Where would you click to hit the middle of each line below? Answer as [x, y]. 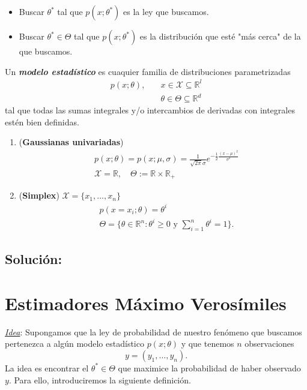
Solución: [34, 259]
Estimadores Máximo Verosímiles [146, 303]
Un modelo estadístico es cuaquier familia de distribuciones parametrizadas [148, 71]
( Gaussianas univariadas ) [71, 142]
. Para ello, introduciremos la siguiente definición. [100, 379]
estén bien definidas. [42, 121]
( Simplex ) [39, 195]
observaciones [269, 343]
